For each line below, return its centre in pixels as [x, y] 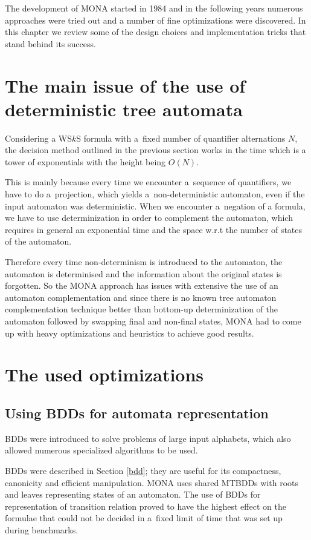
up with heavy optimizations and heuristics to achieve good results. [130, 333]
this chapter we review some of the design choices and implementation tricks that [155, 32]
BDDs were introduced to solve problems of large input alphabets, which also [148, 438]
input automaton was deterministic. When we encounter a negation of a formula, [155, 206]
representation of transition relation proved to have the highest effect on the [146, 506]
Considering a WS [38, 138]
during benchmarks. [42, 529]
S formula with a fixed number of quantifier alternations [181, 138]
